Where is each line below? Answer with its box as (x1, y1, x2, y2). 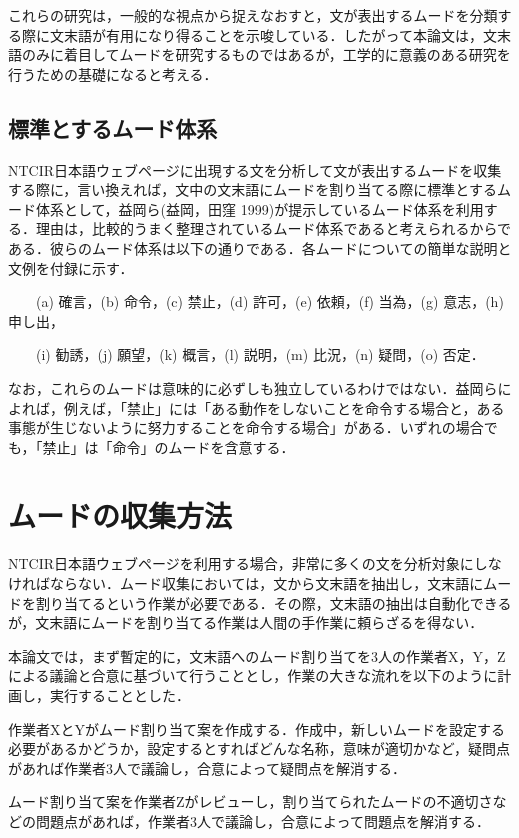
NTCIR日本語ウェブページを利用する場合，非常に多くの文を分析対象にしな (8, 553, 502, 574)
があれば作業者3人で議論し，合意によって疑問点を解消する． (8, 757, 406, 778)
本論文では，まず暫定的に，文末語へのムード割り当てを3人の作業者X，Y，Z (8, 645, 506, 666)
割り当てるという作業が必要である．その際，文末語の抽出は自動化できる (35, 592, 512, 613)
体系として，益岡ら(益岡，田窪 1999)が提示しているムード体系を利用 (35, 198, 484, 219)
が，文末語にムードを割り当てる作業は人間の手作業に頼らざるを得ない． (8, 612, 484, 633)
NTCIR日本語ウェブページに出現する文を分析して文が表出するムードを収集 (8, 159, 502, 180)
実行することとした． (49, 684, 190, 705)
